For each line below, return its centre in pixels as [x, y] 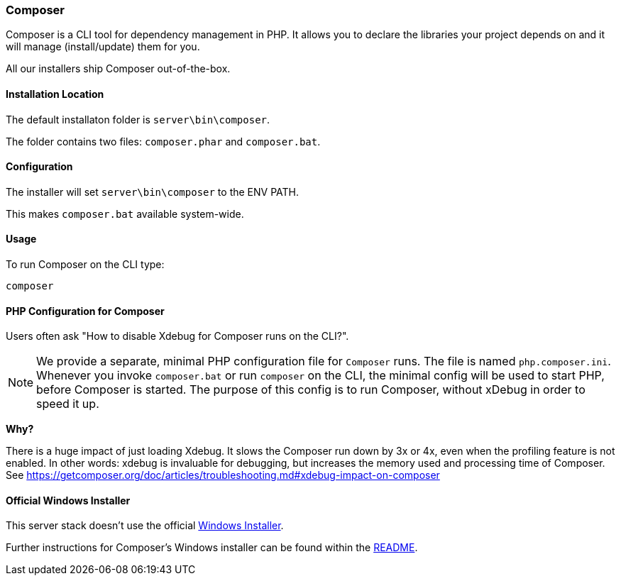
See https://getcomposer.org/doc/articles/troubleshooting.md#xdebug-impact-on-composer [223, 475]
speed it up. [68, 404]
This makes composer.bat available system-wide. [125, 214]
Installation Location [55, 94]
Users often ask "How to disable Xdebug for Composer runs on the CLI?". [177, 336]
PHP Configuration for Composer [85, 311]
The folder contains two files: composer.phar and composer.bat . [163, 141]
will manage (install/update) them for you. [103, 47]
